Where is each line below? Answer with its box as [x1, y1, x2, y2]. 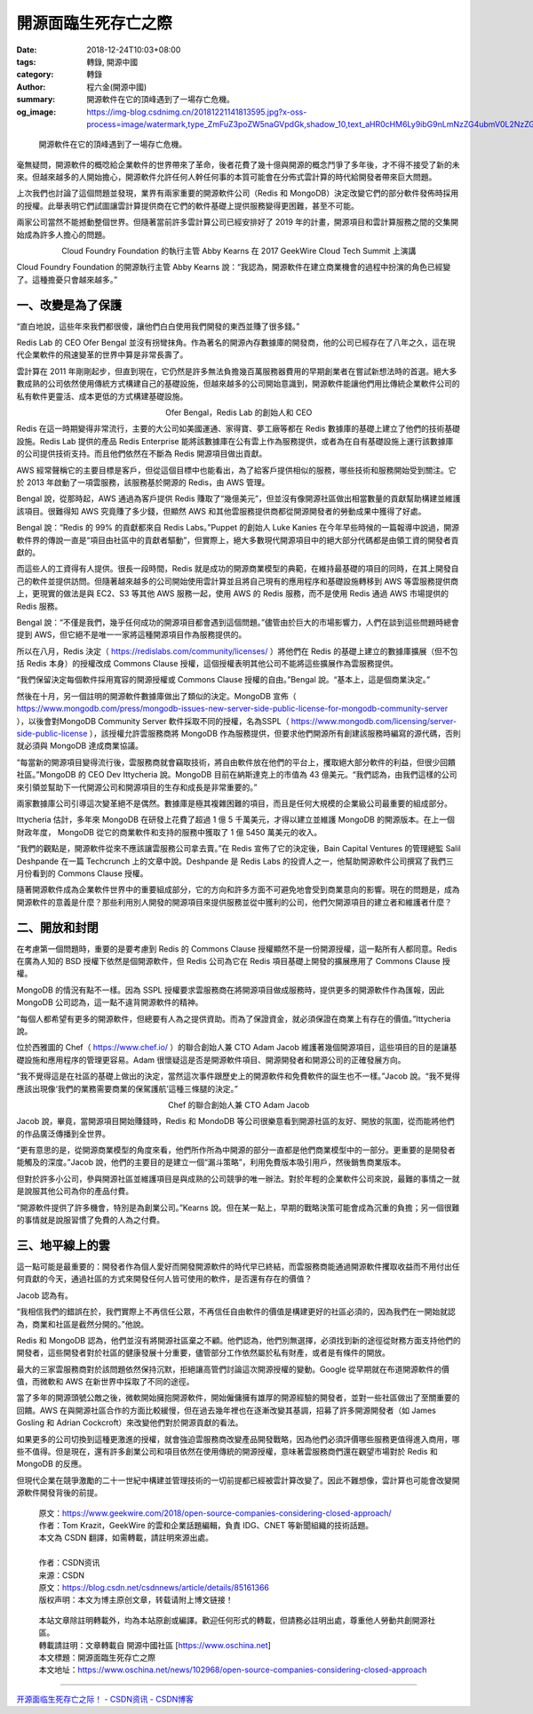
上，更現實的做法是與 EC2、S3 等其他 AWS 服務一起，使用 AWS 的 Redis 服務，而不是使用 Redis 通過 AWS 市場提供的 [16, 588, 449, 599]
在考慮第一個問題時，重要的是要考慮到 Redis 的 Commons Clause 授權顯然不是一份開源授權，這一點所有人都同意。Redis [16, 943, 457, 954]
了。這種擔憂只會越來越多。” [16, 274, 118, 284]
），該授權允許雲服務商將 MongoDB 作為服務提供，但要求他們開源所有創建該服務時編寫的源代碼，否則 [89, 729, 461, 739]
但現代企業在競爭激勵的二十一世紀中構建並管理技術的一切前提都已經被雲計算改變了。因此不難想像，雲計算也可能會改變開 [16, 1475, 460, 1486]
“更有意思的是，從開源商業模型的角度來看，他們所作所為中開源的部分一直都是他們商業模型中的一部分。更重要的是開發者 [16, 1144, 457, 1155]
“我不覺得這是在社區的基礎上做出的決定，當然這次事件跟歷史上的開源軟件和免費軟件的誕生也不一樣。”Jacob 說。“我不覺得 [16, 1071, 461, 1081]
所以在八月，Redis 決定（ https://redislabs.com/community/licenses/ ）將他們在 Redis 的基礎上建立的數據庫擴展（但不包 [16, 645, 458, 657]
